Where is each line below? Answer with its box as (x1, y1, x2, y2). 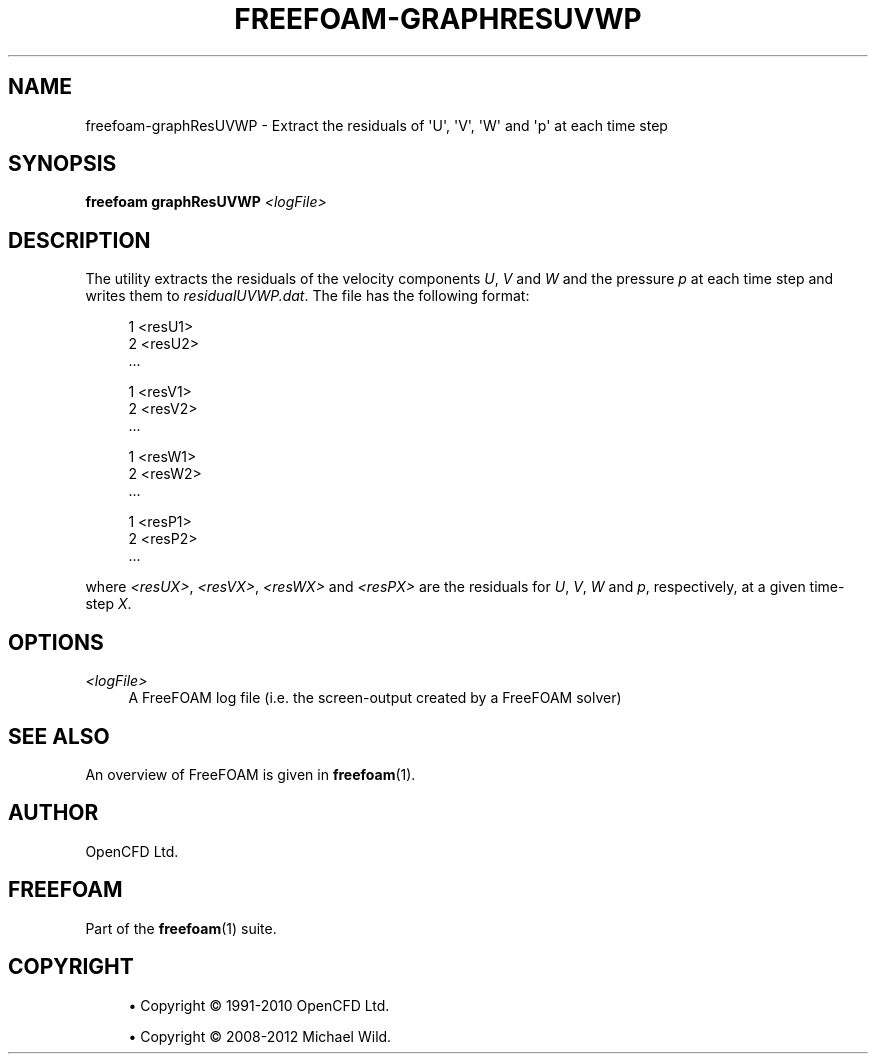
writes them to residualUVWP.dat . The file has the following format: (85, 287, 530, 305)
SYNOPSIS (8, 151, 117, 177)
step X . (85, 595, 132, 613)
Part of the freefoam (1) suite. (85, 919, 277, 937)
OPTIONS (8, 629, 104, 655)
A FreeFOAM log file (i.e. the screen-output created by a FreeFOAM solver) (128, 689, 622, 707)
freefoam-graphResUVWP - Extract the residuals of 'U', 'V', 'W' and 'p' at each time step (85, 116, 668, 134)
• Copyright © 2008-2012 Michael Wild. (128, 1027, 392, 1045)
